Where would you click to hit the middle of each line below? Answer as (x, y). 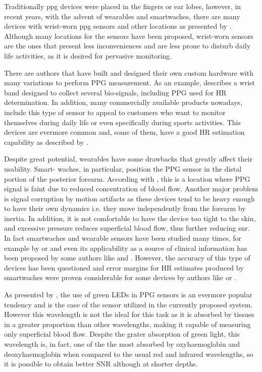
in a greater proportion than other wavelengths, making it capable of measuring (127, 324)
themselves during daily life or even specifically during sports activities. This (122, 122)
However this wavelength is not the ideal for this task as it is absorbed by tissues (129, 314)
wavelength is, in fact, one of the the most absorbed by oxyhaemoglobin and (122, 344)
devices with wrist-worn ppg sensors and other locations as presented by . (118, 26)
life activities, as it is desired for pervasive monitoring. (88, 55)
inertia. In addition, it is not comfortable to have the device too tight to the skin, (130, 218)
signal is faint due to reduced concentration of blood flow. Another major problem (131, 189)
